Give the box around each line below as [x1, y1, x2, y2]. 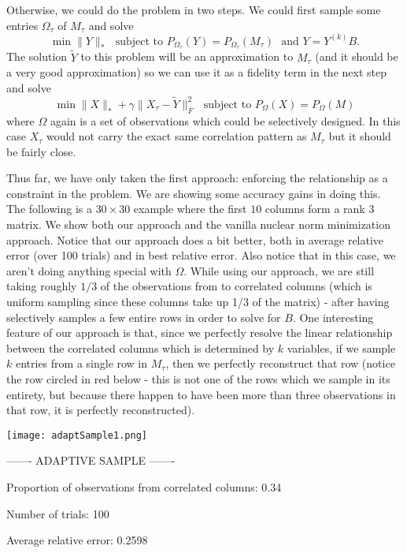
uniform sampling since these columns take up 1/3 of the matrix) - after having [6, 293, 390, 310]
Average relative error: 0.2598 [6, 532, 148, 548]
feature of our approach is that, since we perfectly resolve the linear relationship [6, 324, 393, 341]
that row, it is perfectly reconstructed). [6, 402, 195, 418]
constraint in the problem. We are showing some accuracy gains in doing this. [6, 185, 381, 201]
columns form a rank [265, 200, 365, 217]
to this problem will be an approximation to [80, 48, 294, 65]
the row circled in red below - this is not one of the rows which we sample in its [6, 371, 390, 387]
